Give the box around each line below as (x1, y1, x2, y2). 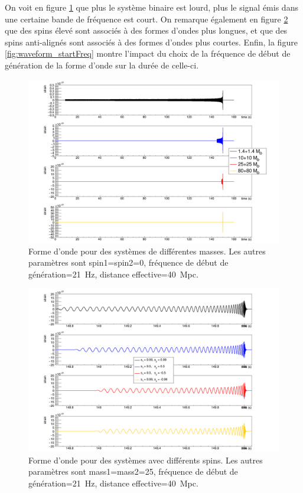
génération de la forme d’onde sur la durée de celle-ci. (5, 58, 199, 71)
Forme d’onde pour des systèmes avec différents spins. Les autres (28, 453, 263, 466)
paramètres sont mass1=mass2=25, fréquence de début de (28, 465, 238, 478)
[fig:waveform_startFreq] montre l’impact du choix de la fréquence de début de (5, 47, 291, 60)
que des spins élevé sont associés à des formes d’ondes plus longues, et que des (5, 24, 288, 37)
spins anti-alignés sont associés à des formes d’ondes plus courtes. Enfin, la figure (5, 35, 298, 48)
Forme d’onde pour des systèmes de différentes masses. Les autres (28, 244, 266, 257)
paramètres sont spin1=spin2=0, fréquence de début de (28, 256, 229, 269)
